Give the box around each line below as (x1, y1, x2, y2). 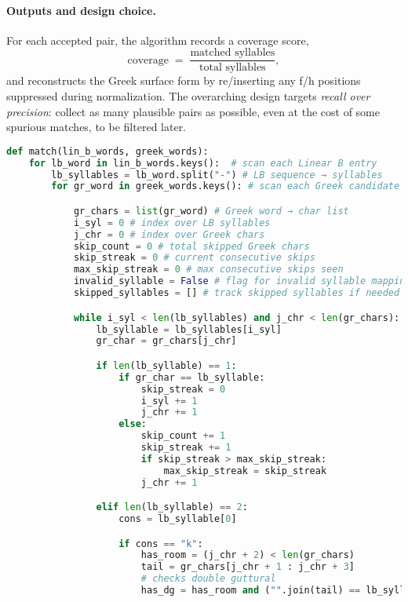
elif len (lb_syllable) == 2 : (96, 502, 248, 513)
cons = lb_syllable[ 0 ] (118, 513, 237, 525)
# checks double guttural (140, 573, 276, 585)
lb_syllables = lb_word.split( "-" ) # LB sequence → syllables (51, 169, 383, 181)
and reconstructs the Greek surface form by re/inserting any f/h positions (6, 72, 361, 89)
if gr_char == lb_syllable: (118, 371, 265, 383)
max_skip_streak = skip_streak (163, 465, 327, 476)
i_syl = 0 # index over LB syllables (73, 217, 271, 228)
